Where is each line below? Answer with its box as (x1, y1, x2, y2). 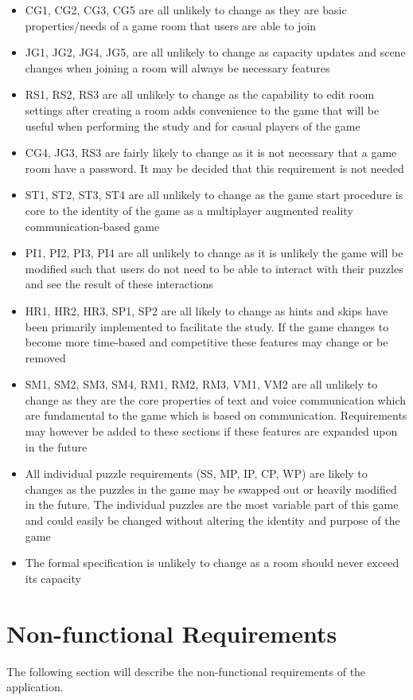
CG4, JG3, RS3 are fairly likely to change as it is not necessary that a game (25, 144, 397, 161)
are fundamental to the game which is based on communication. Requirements (25, 407, 407, 424)
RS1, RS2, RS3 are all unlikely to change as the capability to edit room (25, 86, 375, 103)
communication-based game (25, 217, 160, 234)
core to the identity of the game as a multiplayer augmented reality (25, 201, 353, 218)
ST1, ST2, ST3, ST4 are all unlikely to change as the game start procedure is (25, 186, 403, 203)
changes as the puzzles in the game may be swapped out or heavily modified (25, 480, 397, 497)
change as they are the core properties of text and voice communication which (25, 391, 407, 408)
